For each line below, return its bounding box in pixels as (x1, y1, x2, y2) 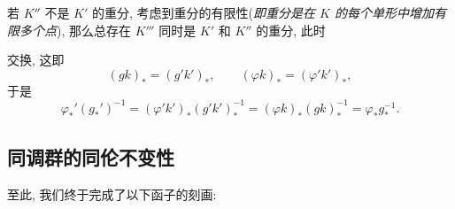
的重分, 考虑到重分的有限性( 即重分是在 (91, 4, 315, 21)
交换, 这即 (7, 50, 65, 69)
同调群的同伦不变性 (7, 143, 174, 171)
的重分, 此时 (256, 20, 326, 39)
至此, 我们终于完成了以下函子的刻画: (7, 184, 217, 203)
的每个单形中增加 (334, 4, 434, 21)
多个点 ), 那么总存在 (19, 20, 131, 39)
